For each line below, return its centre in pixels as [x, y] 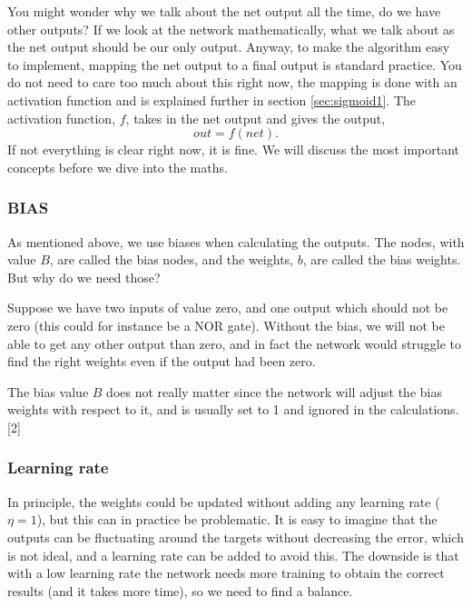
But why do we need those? [84, 277]
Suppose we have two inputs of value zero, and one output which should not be [228, 308]
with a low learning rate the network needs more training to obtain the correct [226, 573]
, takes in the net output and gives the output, [256, 118]
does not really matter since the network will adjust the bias [274, 391]
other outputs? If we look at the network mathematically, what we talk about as [231, 29]
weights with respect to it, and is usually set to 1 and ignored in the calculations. [233, 409]
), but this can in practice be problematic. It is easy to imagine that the [237, 519]
